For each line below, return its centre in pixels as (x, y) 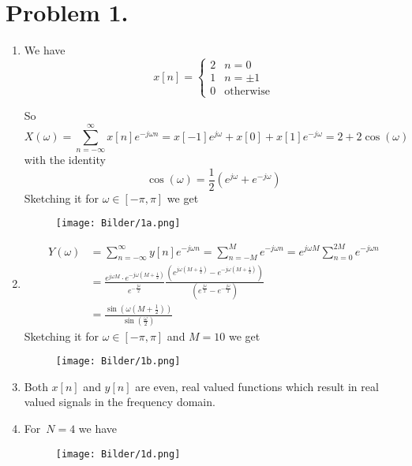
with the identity (65, 160)
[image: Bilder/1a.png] (118, 224)
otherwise (247, 92)
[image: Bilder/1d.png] (118, 454)
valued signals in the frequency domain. (120, 402)
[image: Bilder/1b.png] (118, 362)
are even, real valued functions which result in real (257, 386)
